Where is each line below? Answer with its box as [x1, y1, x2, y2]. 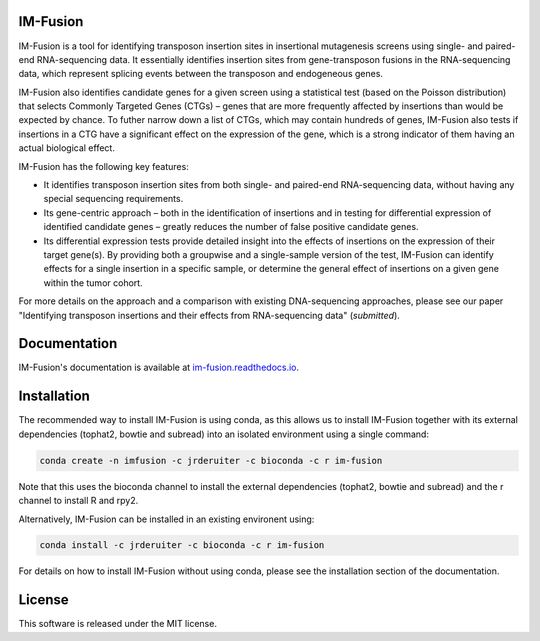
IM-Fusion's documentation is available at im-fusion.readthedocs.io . [18, 361, 300, 374]
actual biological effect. [18, 142, 115, 154]
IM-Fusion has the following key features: [18, 160, 189, 172]
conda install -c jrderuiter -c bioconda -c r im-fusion [39, 540, 325, 551]
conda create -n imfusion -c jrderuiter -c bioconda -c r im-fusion [39, 455, 383, 466]
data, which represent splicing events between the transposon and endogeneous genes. [18, 68, 384, 80]
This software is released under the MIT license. [18, 618, 217, 630]
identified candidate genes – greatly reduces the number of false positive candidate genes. [43, 221, 419, 233]
